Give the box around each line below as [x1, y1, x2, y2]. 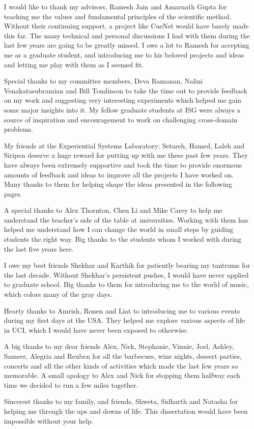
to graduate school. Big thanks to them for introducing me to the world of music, [4, 279, 249, 289]
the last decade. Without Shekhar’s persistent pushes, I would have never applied [4, 269, 249, 280]
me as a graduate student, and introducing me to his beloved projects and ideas [4, 49, 244, 59]
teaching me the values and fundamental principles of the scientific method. [4, 11, 231, 21]
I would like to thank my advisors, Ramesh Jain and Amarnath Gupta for [4, 1, 227, 11]
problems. [4, 124, 33, 134]
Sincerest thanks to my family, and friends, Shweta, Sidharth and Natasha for [4, 396, 238, 406]
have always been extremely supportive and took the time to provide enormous [4, 159, 242, 170]
